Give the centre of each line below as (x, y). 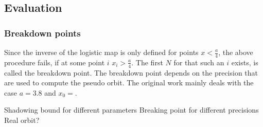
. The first (147, 62)
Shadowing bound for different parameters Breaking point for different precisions (131, 110)
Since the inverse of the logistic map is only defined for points (101, 52)
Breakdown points (42, 33)
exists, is (245, 62)
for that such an (199, 62)
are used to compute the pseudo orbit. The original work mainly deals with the (129, 83)
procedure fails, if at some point (55, 62)
